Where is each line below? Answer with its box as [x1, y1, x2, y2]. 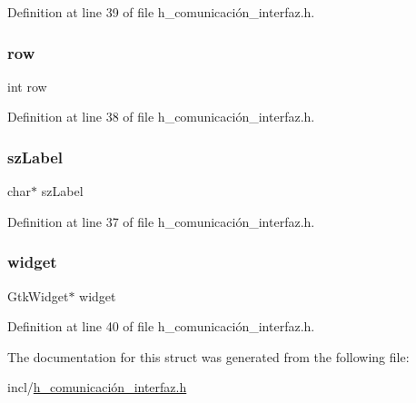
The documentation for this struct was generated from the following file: [7, 347, 410, 366]
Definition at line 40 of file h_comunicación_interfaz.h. [7, 317, 315, 336]
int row [7, 76, 47, 95]
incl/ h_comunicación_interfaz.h [7, 378, 187, 397]
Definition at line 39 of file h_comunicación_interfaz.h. [7, 3, 315, 21]
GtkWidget [7, 286, 69, 305]
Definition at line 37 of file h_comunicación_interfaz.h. [7, 211, 315, 231]
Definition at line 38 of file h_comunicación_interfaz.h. [7, 107, 315, 126]
